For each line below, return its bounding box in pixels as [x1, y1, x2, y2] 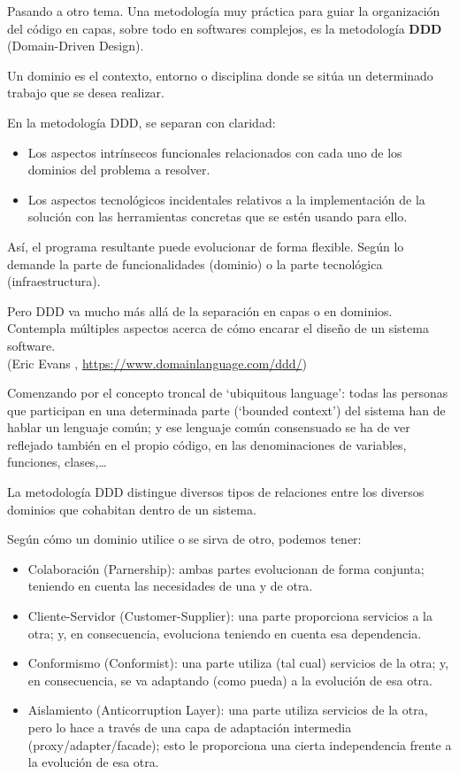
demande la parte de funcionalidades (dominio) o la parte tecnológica [7, 254, 383, 273]
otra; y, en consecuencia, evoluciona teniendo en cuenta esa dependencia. [27, 623, 422, 642]
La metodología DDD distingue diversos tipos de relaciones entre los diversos [7, 483, 425, 501]
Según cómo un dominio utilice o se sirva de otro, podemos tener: [7, 530, 362, 548]
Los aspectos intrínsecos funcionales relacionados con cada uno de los [27, 143, 402, 161]
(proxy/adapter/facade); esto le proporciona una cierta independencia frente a [27, 735, 452, 754]
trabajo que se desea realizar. [7, 83, 164, 102]
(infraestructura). [7, 272, 101, 290]
